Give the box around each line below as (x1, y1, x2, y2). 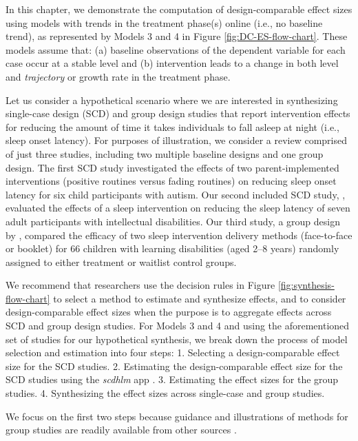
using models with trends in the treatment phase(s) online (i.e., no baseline (6, 15, 323, 30)
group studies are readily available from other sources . (6, 422, 237, 437)
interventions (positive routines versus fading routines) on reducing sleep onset (6, 174, 337, 188)
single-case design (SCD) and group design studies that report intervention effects (6, 106, 350, 121)
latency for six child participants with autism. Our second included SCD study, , (6, 187, 346, 201)
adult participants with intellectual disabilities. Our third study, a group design (6, 214, 340, 228)
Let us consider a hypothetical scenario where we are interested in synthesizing (6, 92, 338, 107)
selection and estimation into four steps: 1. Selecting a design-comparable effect (6, 345, 340, 360)
